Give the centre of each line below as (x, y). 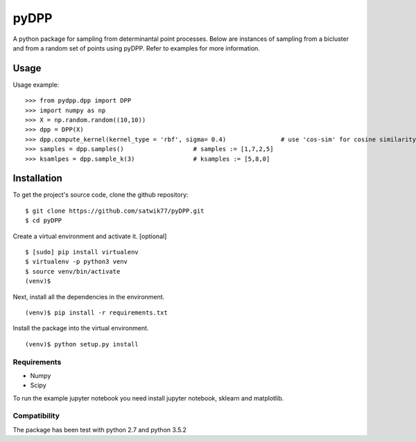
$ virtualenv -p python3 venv (77, 262)
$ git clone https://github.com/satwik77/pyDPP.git (115, 211)
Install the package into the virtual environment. (81, 328)
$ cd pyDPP (44, 221)
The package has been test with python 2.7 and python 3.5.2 (100, 430)
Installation (37, 178)
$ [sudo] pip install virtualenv (82, 252)
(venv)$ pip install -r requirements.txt (96, 313)
